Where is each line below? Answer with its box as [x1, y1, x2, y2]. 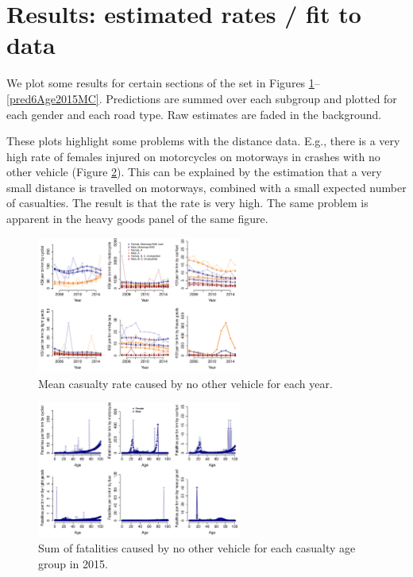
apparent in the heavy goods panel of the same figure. [6, 210, 268, 227]
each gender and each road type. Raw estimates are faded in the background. [6, 106, 382, 122]
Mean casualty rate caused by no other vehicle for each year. [38, 375, 333, 391]
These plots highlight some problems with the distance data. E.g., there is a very [6, 133, 400, 149]
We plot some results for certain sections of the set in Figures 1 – [6, 75, 320, 91]
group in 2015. [38, 555, 108, 571]
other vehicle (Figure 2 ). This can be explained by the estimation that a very [6, 163, 382, 180]
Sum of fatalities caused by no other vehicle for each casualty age [38, 540, 356, 556]
